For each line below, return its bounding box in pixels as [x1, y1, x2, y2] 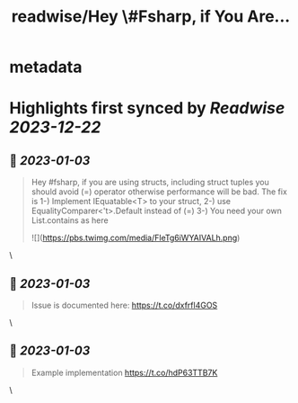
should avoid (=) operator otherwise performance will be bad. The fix [31, 186, 287, 197]
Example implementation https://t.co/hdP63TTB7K [31, 367, 218, 378]
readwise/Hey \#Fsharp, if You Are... [11, 6, 291, 27]
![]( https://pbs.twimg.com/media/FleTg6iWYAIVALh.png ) [31, 232, 241, 244]
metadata [9, 57, 83, 77]
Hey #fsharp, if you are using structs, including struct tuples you [31, 177, 269, 188]
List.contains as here [31, 215, 110, 226]
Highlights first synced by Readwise [9, 98, 285, 119]
